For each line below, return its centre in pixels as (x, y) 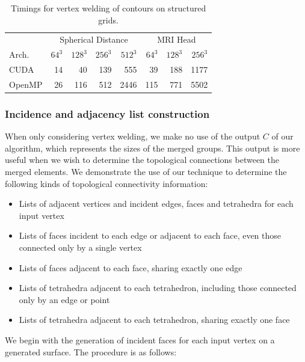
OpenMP (26, 84)
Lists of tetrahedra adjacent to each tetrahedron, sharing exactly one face (154, 320)
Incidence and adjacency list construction (107, 113)
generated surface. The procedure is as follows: (91, 351)
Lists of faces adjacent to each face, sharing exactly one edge (131, 267)
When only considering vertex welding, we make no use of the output (133, 136)
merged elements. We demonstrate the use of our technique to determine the (146, 172)
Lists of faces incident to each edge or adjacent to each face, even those (150, 235)
